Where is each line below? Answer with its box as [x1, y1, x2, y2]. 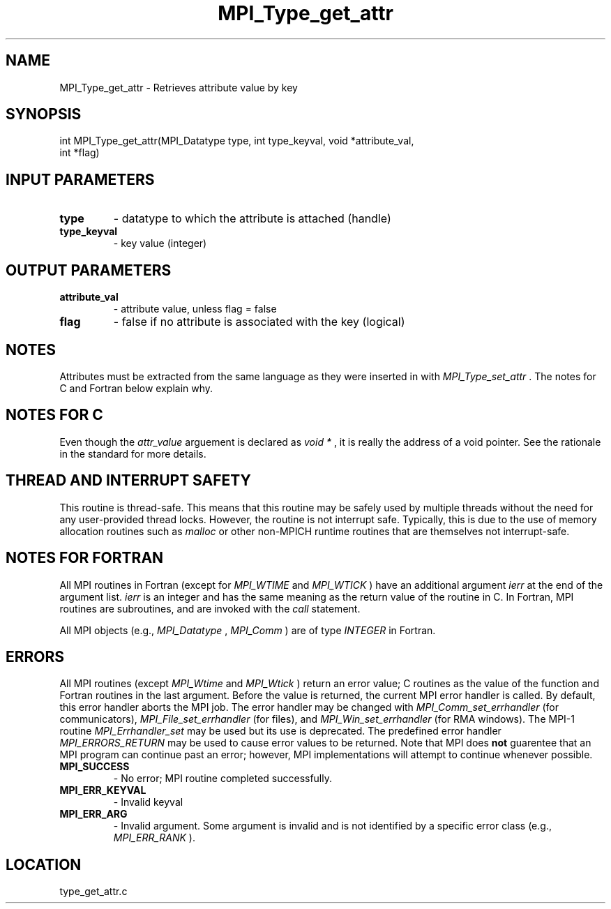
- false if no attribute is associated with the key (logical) [113, 315, 405, 329]
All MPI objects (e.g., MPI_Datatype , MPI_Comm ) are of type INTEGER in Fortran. [59, 624, 436, 636]
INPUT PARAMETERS [6, 170, 155, 188]
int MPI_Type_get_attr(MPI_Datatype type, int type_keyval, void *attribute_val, [59, 135, 414, 147]
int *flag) [59, 147, 100, 159]
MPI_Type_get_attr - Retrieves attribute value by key [59, 81, 298, 93]
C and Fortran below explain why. [59, 382, 213, 394]
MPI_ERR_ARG [59, 808, 128, 820]
